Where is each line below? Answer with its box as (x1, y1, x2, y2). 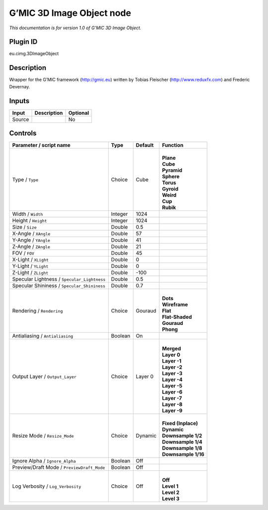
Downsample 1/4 (162, 439, 202, 446)
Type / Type (12, 176, 39, 183)
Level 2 (162, 489, 180, 496)
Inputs (9, 97, 30, 105)
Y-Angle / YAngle (12, 237, 51, 244)
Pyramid (162, 167, 183, 174)
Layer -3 (162, 370, 183, 377)
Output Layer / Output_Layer (12, 373, 77, 380)
